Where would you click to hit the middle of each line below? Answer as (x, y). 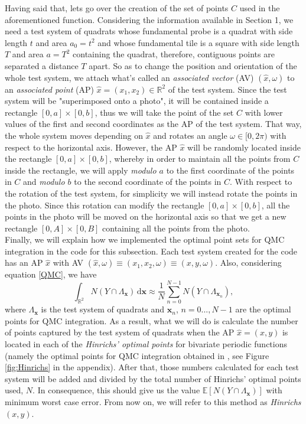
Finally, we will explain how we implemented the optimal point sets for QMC (145, 239)
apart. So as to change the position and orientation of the (193, 65)
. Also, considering (248, 262)
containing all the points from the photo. (176, 228)
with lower (264, 112)
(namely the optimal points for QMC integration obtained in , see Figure (137, 355)
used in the (260, 8)
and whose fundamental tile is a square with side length (198, 42)
